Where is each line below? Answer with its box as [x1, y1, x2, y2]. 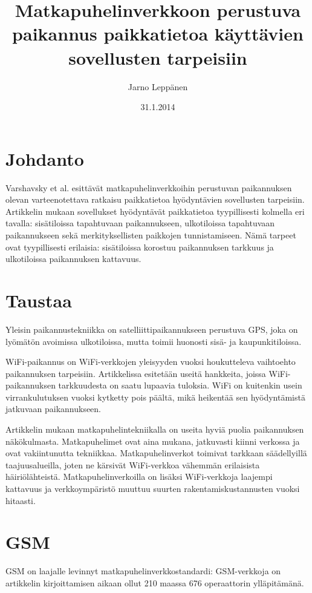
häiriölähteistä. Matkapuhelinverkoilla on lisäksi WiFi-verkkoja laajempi [5, 470, 273, 483]
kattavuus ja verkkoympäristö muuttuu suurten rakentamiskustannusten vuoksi [5, 482, 300, 495]
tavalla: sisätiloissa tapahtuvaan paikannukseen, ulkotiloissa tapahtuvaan [5, 217, 275, 229]
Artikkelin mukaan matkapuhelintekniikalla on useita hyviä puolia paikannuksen [5, 423, 304, 436]
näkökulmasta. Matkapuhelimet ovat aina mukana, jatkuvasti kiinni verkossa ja [5, 434, 300, 447]
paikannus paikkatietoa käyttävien [12, 21, 304, 46]
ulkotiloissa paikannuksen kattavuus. [5, 252, 141, 265]
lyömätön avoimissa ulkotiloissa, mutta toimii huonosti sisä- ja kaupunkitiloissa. [5, 335, 302, 347]
